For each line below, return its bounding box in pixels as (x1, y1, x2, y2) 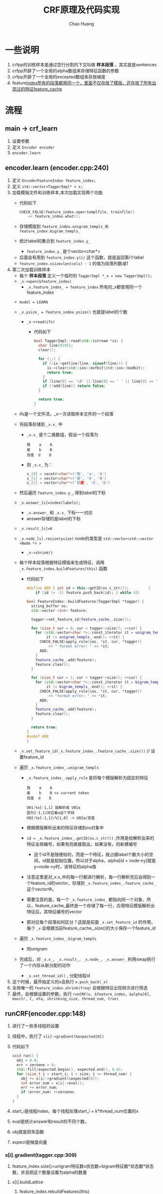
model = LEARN (19, 300, 48, 305)
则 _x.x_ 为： (26, 461, 53, 468)
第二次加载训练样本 (12, 266, 51, 273)
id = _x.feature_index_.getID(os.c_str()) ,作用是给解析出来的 (26, 835, 154, 841)
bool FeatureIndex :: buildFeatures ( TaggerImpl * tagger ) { (26, 599, 145, 604)
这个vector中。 (26, 886, 57, 892)
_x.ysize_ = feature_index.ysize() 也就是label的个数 (19, 309, 128, 315)
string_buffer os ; (31, 604, 68, 608)
